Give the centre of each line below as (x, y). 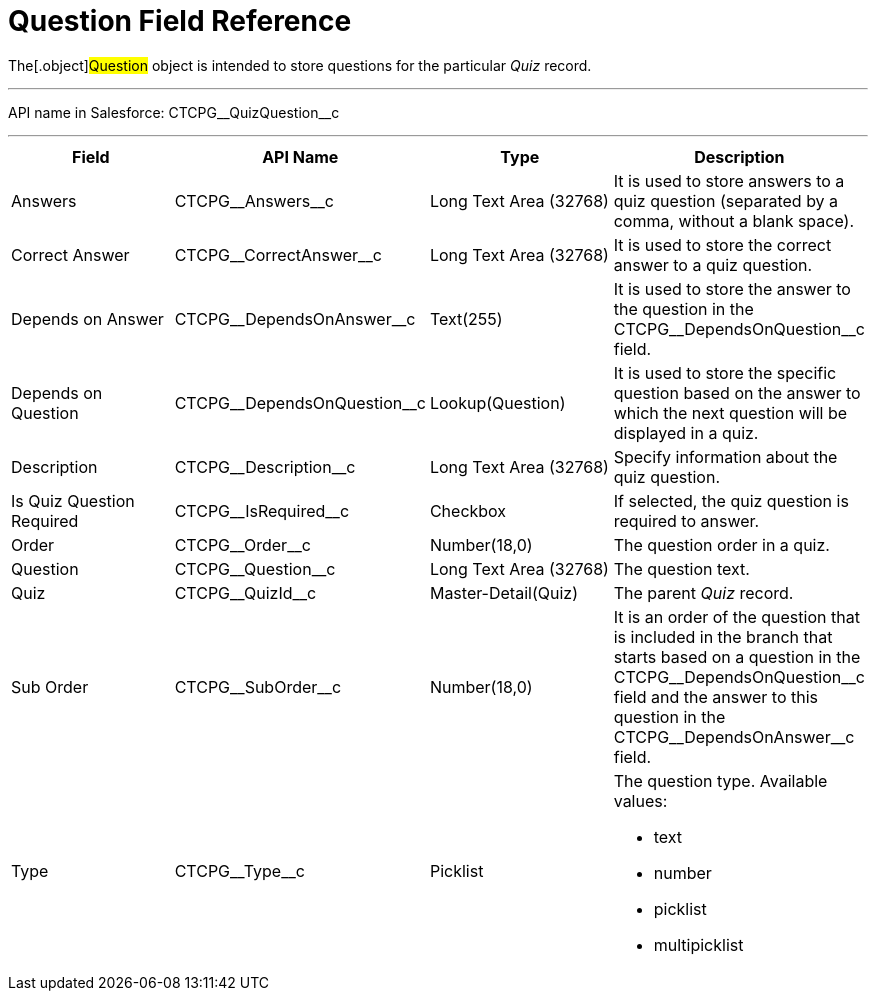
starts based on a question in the (737, 656)
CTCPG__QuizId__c (245, 592)
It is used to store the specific (725, 372)
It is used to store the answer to (732, 288)
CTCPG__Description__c (265, 466)
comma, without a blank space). (734, 220)
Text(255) (466, 318)
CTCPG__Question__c (255, 568)
